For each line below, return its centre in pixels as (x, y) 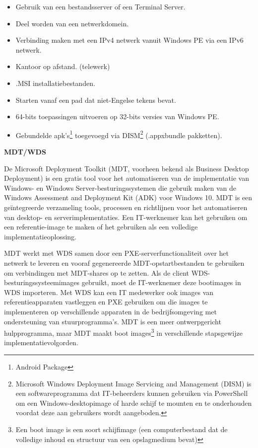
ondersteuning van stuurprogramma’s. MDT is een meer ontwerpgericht (113, 321)
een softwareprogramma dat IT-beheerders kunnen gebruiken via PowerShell (132, 393)
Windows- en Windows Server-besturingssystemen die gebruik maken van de (120, 187)
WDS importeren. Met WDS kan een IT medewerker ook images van (109, 292)
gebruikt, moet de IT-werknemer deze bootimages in (161, 282)
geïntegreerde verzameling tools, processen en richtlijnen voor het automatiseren (126, 207)
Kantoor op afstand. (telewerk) (63, 66)
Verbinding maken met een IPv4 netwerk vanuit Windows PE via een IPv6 (129, 40)
